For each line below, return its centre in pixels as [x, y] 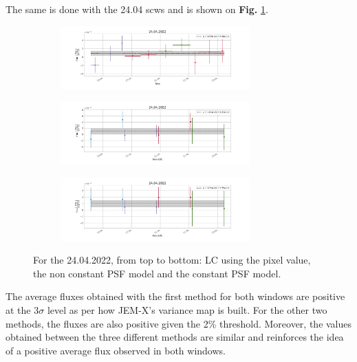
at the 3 [22, 310]
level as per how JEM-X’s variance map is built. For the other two [187, 310]
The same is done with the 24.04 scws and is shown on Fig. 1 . [137, 9]
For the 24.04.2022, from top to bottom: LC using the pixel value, [172, 260]
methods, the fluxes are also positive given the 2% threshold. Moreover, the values [179, 323]
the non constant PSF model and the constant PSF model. [157, 273]
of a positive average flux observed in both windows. [116, 350]
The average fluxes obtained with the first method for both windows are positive [175, 296]
